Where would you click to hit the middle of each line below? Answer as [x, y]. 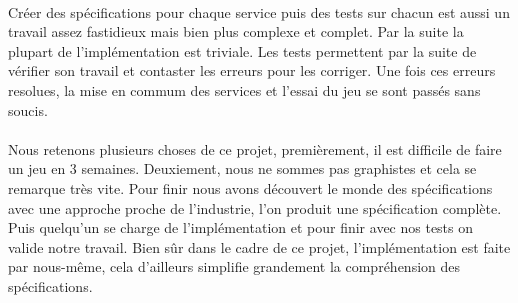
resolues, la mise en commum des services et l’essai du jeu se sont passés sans [244, 89]
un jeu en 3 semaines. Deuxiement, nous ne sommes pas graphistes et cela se [242, 168]
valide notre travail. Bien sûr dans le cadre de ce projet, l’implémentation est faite [259, 246]
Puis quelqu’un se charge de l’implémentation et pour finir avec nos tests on [241, 227]
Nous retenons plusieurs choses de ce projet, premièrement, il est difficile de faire [255, 148]
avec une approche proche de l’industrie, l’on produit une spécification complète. [255, 207]
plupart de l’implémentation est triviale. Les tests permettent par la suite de [242, 50]
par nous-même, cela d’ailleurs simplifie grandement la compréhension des [234, 266]
